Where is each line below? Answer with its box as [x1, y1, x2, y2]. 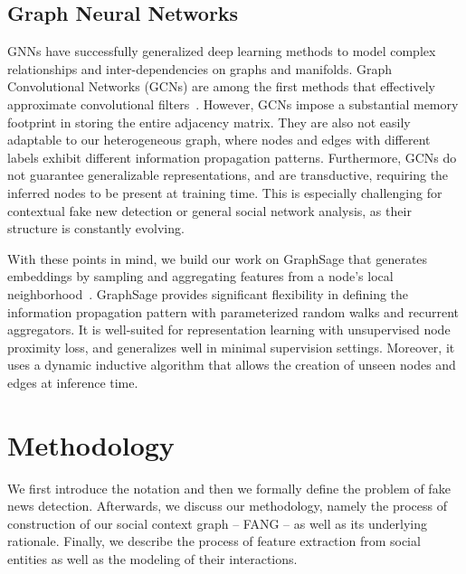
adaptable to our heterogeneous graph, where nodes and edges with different [7, 130, 431, 149]
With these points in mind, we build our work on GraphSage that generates [7, 249, 428, 268]
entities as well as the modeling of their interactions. [7, 549, 298, 568]
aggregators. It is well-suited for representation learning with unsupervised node [7, 320, 451, 339]
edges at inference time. [7, 372, 138, 391]
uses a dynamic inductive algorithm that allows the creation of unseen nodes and [7, 355, 456, 374]
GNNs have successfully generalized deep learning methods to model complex [7, 42, 436, 61]
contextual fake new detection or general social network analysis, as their [7, 201, 412, 220]
